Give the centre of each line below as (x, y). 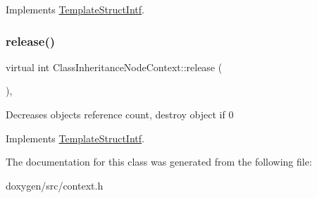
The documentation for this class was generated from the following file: (159, 162)
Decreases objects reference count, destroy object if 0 (120, 114)
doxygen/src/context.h (55, 185)
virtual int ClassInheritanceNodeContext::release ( (114, 67)
